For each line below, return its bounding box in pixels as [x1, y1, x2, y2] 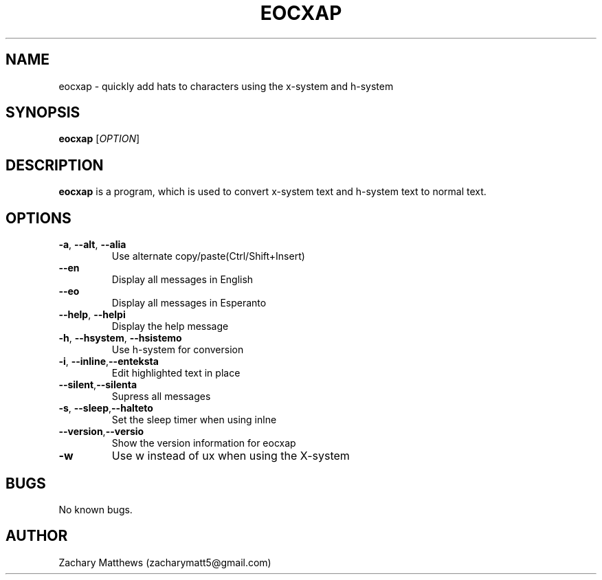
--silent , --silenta [58, 379, 137, 391]
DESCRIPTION [5, 156, 104, 174]
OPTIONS [5, 209, 71, 227]
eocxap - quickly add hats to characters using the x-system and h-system [58, 80, 394, 92]
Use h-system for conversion [111, 344, 244, 356]
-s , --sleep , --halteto [58, 402, 153, 414]
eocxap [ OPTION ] [58, 133, 140, 145]
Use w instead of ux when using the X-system [111, 449, 350, 463]
